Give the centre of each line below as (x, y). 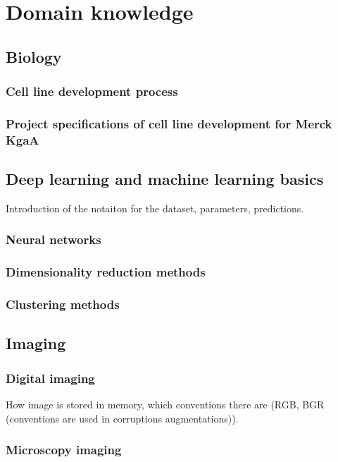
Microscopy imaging (64, 450)
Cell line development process (92, 91)
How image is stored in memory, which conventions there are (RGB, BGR (165, 405)
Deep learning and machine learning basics (165, 179)
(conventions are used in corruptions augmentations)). (122, 418)
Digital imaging (50, 378)
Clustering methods (63, 304)
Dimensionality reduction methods (106, 272)
